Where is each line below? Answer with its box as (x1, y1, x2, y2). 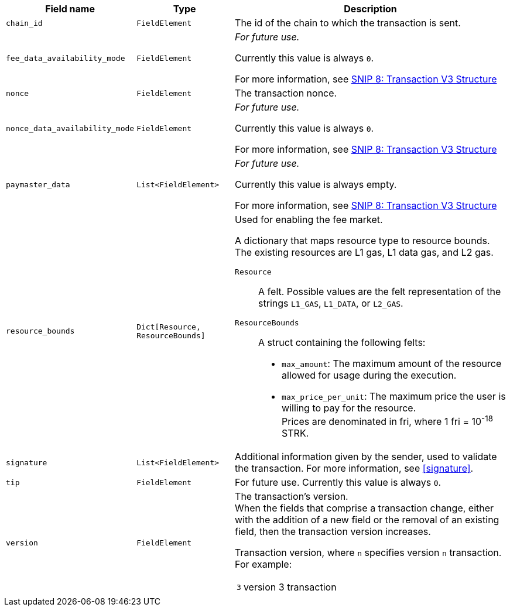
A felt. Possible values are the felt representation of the (258, 286, 501, 297)
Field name (45, 3, 95, 15)
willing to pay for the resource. (282, 402, 416, 414)
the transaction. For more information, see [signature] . (235, 462, 474, 475)
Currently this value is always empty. (235, 179, 397, 190)
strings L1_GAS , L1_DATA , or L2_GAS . (258, 297, 403, 309)
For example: (235, 558, 292, 571)
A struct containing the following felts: (258, 337, 426, 348)
